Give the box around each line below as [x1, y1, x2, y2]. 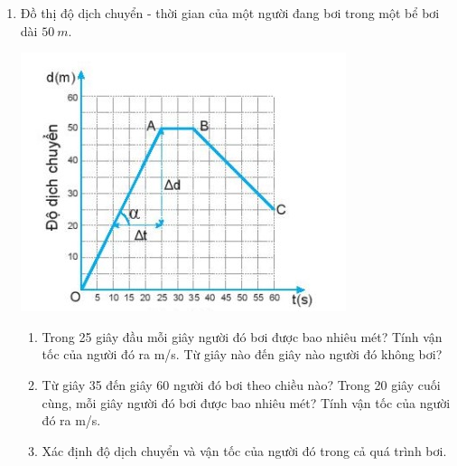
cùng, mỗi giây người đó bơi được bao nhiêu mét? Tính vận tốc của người [42, 393, 451, 412]
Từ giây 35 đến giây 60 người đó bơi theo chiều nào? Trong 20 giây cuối [42, 375, 441, 394]
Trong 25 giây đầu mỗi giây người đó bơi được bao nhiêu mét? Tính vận [42, 327, 443, 346]
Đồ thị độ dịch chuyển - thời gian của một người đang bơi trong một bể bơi [20, 4, 440, 22]
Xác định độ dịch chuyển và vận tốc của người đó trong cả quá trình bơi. [42, 441, 447, 460]
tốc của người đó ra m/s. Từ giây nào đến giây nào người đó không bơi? [42, 345, 443, 364]
